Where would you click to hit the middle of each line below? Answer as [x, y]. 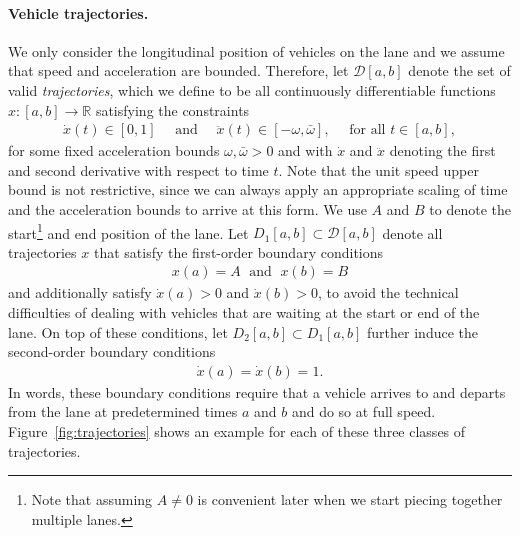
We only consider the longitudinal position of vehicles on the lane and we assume [256, 50]
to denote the [470, 208]
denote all [412, 232]
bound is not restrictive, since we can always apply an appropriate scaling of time [258, 189]
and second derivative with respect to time [138, 169]
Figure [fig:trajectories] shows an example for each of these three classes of [237, 431]
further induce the [422, 331]
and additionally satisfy [80, 292]
